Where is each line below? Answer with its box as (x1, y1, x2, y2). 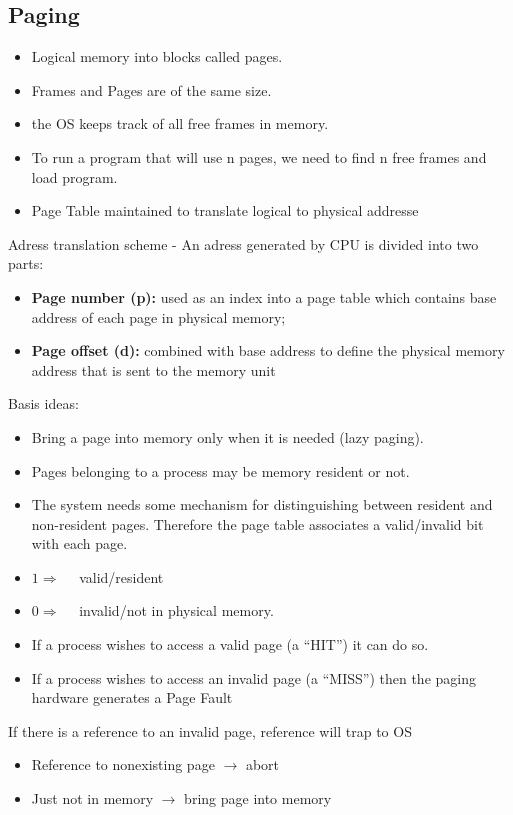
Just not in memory (31, 788, 154, 809)
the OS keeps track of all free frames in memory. (31, 113, 329, 134)
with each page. (31, 533, 128, 554)
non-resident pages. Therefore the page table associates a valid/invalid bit (31, 513, 484, 534)
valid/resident (79, 566, 164, 587)
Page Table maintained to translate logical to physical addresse (31, 200, 419, 221)
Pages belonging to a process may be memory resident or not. (31, 460, 410, 481)
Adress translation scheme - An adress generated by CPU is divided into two (8, 233, 479, 254)
